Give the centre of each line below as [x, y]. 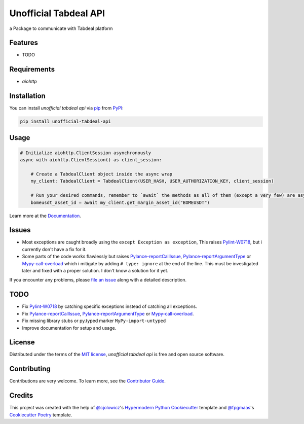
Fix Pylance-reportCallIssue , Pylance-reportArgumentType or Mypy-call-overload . [108, 313]
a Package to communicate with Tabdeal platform [61, 28]
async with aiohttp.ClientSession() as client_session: [91, 160]
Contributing [30, 369]
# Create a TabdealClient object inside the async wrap [102, 174]
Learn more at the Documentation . [45, 216]
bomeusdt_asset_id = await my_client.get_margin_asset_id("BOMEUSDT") [120, 202]
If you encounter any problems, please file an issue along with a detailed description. [98, 280]
